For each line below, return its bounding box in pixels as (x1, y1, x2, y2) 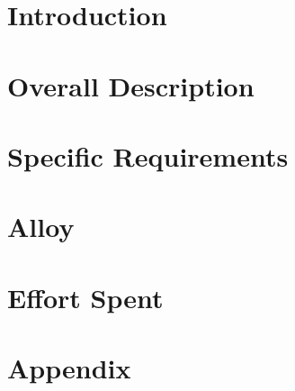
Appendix (7, 350, 131, 386)
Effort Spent (7, 278, 164, 315)
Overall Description (7, 67, 255, 104)
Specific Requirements (7, 137, 289, 174)
